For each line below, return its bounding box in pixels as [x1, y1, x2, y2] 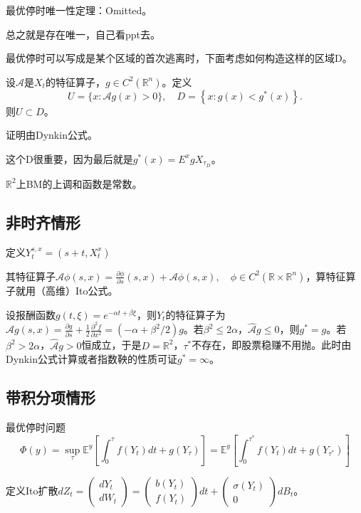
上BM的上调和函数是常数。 [16, 176, 142, 191]
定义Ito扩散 [6, 482, 58, 497]
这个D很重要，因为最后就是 [6, 151, 133, 166]
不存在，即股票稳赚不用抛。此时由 [192, 337, 352, 352]
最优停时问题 [6, 420, 66, 435]
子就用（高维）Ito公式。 [6, 283, 118, 298]
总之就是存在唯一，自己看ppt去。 [6, 26, 161, 41]
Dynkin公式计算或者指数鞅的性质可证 [6, 351, 177, 366]
